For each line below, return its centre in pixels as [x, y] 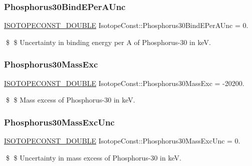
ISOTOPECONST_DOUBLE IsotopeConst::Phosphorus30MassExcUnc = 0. [122, 141]
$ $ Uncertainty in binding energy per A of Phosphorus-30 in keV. [108, 42]
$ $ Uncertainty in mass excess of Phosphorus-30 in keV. [93, 157]
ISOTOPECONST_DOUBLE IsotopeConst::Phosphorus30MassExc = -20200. [124, 83]
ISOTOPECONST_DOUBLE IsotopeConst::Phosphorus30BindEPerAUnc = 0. [126, 25]
